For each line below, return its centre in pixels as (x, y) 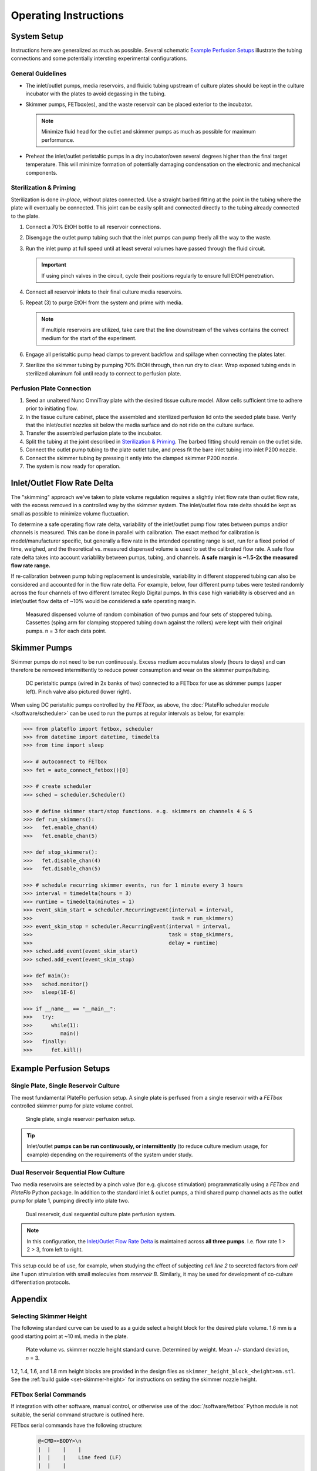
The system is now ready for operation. (73, 466)
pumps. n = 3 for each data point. (66, 631)
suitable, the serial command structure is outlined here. (77, 1415)
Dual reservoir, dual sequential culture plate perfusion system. (101, 1214)
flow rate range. (31, 565)
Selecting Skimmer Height (49, 1316)
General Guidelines (39, 74)
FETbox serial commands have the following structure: (77, 1425)
